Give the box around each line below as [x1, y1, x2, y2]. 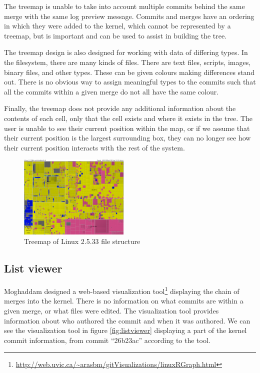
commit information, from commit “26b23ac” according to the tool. [4, 334, 210, 345]
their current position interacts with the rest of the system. [4, 142, 185, 152]
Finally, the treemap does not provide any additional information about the [4, 103, 236, 113]
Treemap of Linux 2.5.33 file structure [24, 236, 140, 246]
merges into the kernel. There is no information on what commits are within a [4, 295, 243, 306]
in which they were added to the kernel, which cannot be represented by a [4, 20, 231, 31]
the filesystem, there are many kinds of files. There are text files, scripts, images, [4, 56, 251, 67]
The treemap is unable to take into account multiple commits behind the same [4, 1, 245, 11]
